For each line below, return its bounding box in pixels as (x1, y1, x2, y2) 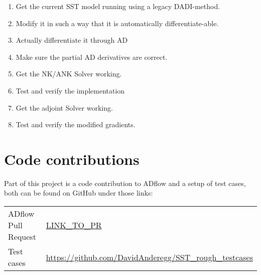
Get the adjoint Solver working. (16, 102, 113, 113)
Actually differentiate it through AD (16, 35, 128, 45)
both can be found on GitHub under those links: (4, 188, 153, 198)
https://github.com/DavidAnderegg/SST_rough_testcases (46, 251, 253, 263)
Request (8, 231, 36, 243)
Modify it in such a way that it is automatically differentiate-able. (16, 18, 219, 28)
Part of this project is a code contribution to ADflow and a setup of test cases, (4, 177, 246, 188)
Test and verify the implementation (16, 85, 125, 96)
